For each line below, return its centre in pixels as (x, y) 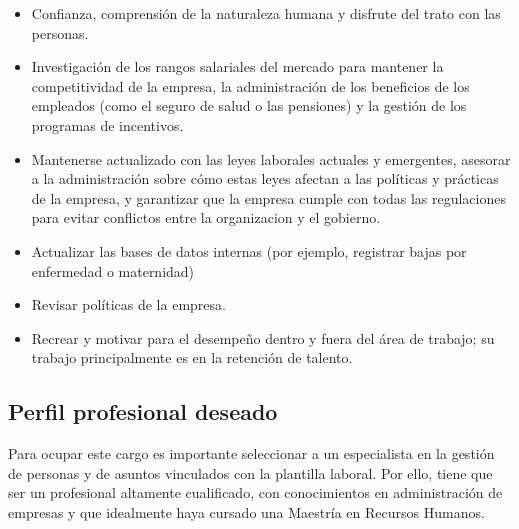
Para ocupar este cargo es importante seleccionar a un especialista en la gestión (251, 453)
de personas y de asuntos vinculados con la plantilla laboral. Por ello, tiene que (250, 472)
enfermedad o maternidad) (113, 270)
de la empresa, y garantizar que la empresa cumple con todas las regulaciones (268, 197)
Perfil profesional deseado (143, 411)
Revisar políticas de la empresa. (128, 304)
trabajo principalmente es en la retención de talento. (192, 357)
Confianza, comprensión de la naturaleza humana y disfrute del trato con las (266, 13)
